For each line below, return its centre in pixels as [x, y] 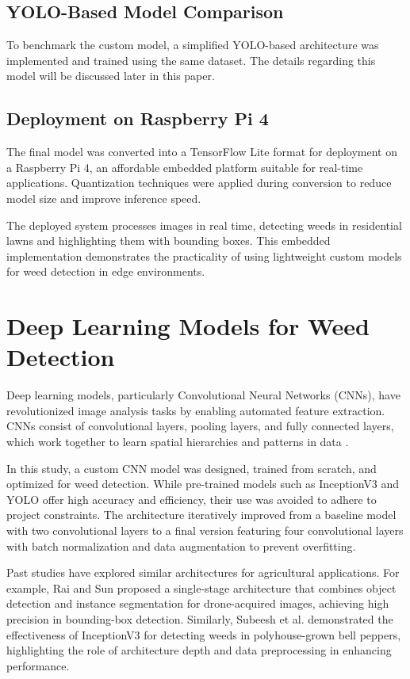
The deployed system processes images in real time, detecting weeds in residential [204, 225]
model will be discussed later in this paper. [111, 76]
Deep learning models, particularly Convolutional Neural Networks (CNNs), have [203, 395]
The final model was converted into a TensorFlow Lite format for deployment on [202, 152]
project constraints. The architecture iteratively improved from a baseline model [201, 515]
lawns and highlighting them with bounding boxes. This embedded [169, 240]
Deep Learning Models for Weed [188, 326]
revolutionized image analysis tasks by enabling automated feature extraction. [196, 410]
